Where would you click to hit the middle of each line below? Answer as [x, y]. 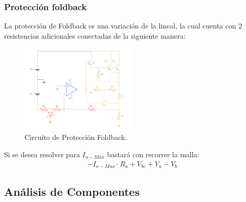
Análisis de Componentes [72, 192]
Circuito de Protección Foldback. [76, 137]
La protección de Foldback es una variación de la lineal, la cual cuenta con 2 [123, 26]
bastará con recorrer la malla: [153, 154]
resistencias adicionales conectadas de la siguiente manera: [95, 35]
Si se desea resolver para [42, 154]
